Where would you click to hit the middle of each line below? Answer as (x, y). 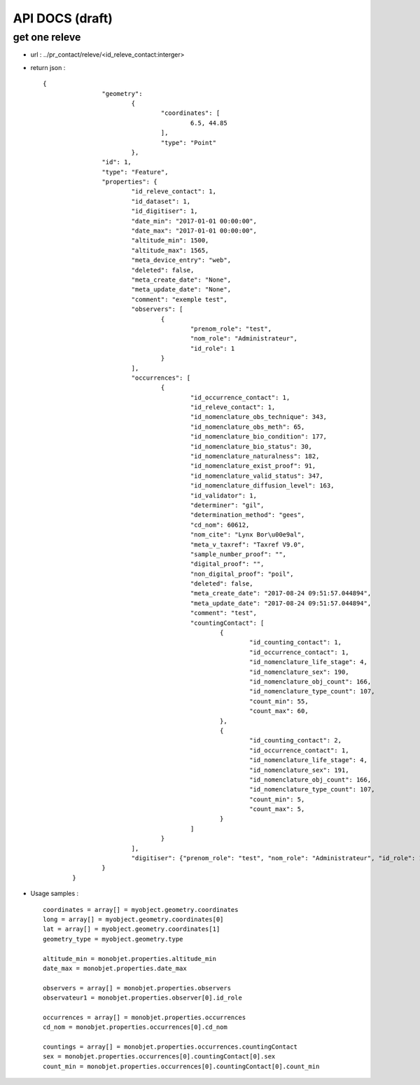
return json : (48, 67)
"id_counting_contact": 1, (296, 642)
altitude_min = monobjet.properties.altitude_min (130, 959)
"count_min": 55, (279, 701)
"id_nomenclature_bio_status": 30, (251, 446)
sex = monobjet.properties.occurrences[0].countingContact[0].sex (159, 1057)
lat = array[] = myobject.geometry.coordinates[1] (132, 929)
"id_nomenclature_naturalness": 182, (255, 456)
